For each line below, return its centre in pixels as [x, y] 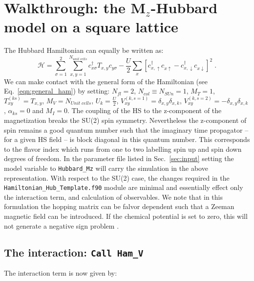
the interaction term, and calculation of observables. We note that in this [113, 197]
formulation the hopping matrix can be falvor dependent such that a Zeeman [119, 206]
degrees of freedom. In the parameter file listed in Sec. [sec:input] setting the [119, 158]
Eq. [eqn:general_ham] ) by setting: [57, 91]
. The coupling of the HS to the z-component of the [144, 110]
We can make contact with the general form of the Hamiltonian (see [106, 81]
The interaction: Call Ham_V [74, 252]
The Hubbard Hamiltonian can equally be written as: [84, 50]
